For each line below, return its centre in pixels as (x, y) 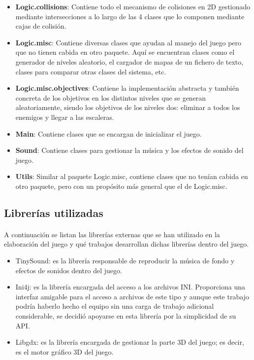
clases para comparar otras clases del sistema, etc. (91, 71)
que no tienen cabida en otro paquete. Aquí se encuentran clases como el (125, 52)
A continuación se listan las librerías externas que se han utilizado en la (112, 234)
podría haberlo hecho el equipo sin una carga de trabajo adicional (115, 306)
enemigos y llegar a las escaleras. (65, 117)
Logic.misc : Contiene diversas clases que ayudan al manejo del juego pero (128, 42)
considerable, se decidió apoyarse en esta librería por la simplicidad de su (126, 316)
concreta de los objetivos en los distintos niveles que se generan (111, 97)
